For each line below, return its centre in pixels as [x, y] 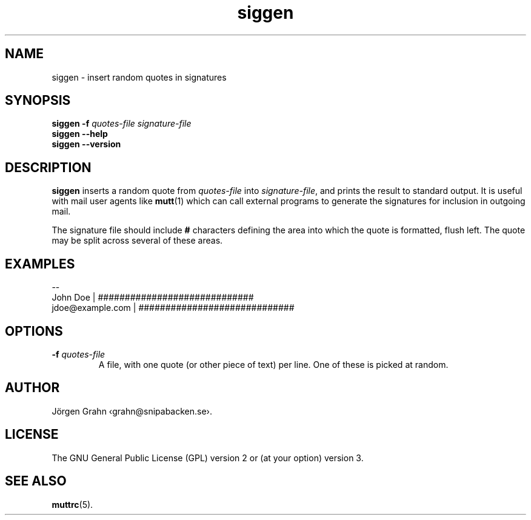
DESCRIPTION [48, 167]
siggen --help [80, 134]
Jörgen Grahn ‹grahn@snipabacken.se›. [132, 411]
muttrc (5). [72, 504]
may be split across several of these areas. [137, 241]
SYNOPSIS [38, 101]
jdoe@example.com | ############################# [173, 308]
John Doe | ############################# [153, 298]
